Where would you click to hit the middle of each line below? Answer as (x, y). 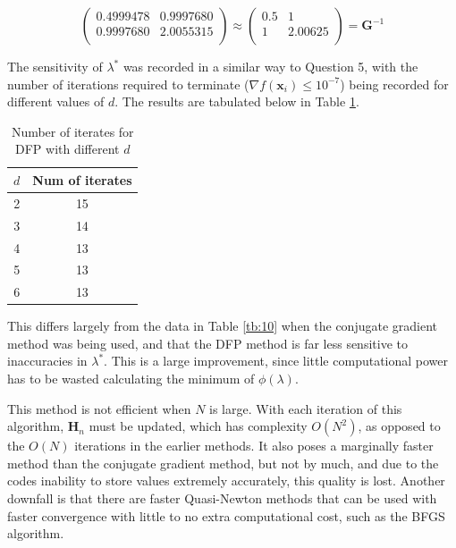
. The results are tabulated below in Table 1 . (237, 101)
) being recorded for (394, 84)
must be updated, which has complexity (198, 426)
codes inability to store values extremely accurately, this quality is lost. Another (226, 481)
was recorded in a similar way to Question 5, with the (270, 66)
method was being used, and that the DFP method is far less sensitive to (207, 343)
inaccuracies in (47, 361)
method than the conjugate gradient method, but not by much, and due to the (223, 463)
